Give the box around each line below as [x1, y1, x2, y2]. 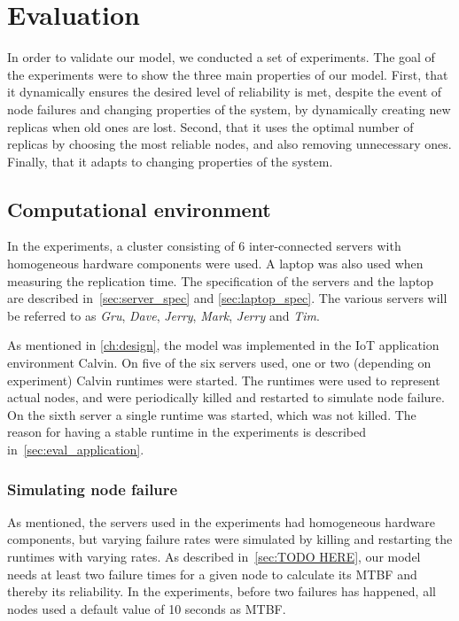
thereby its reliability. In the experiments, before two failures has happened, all [7, 582, 436, 601]
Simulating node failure [7, 477, 178, 500]
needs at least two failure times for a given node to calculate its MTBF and [7, 564, 417, 583]
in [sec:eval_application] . [7, 440, 144, 459]
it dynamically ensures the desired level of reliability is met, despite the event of [7, 82, 442, 101]
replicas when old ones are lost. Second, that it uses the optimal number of [7, 117, 414, 136]
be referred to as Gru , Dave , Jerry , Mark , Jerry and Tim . [7, 306, 320, 324]
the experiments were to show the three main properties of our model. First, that [7, 65, 448, 83]
